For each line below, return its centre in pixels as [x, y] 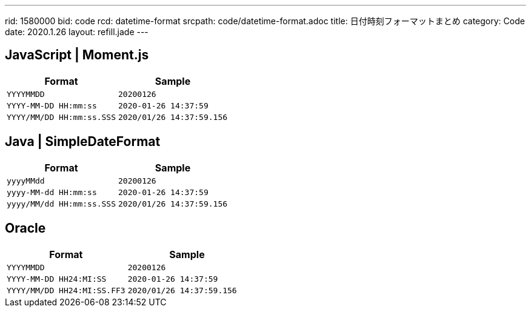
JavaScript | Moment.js [77, 55]
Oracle [25, 228]
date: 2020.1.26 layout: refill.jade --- [77, 32]
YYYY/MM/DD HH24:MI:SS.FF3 [66, 290]
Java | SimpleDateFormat [83, 142]
